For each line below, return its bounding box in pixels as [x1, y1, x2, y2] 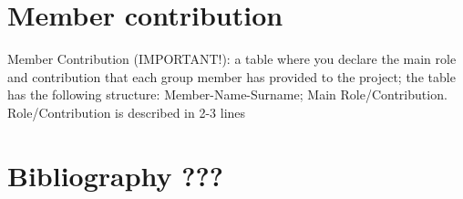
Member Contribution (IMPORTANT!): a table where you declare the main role [7, 49, 457, 68]
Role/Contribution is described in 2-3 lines [7, 102, 246, 121]
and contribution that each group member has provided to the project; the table [7, 67, 456, 86]
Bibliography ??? [7, 156, 223, 194]
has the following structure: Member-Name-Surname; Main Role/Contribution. [7, 85, 448, 104]
